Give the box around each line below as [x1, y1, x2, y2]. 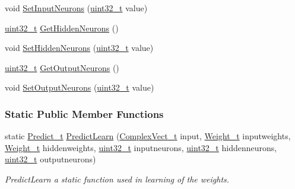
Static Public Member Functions [5, 106, 164, 121]
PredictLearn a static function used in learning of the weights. [5, 172, 230, 185]
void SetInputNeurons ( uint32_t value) [5, 2, 148, 14]
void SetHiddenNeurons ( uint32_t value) [5, 41, 154, 54]
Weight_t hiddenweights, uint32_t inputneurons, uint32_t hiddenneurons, [5, 141, 277, 153]
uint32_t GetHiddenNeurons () [5, 21, 119, 34]
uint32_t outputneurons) [5, 153, 96, 165]
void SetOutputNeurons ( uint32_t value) [5, 81, 154, 94]
